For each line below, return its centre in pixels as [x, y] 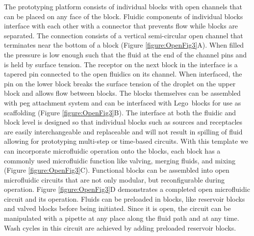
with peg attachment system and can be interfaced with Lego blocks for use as [123, 102]
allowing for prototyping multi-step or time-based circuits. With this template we [126, 141]
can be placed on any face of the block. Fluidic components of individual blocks [124, 16]
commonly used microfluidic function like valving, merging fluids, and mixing [120, 160]
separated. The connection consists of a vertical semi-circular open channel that [124, 35]
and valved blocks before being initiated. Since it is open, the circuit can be [117, 208]
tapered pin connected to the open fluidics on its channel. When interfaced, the [123, 74]
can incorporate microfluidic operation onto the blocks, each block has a [112, 150]
